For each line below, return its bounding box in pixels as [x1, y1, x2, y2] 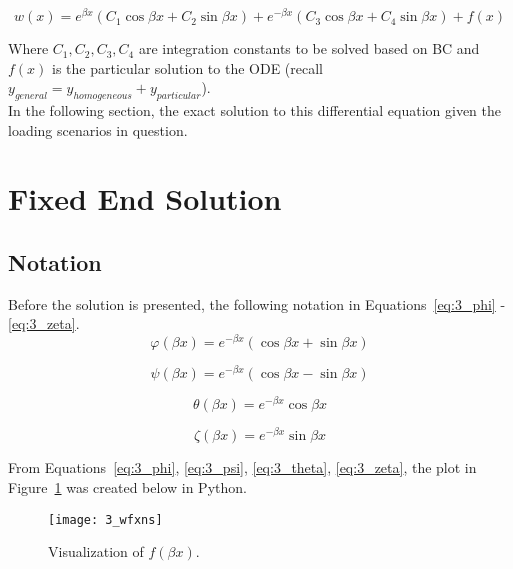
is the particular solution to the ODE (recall [52, 57, 323, 78]
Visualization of [48, 541, 144, 562]
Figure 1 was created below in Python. [8, 476, 247, 497]
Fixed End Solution [8, 178, 282, 219]
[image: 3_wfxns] [48, 512, 163, 527]
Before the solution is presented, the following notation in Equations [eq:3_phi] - [8, 293, 506, 314]
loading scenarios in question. [8, 119, 188, 140]
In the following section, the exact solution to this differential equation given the [8, 100, 501, 121]
